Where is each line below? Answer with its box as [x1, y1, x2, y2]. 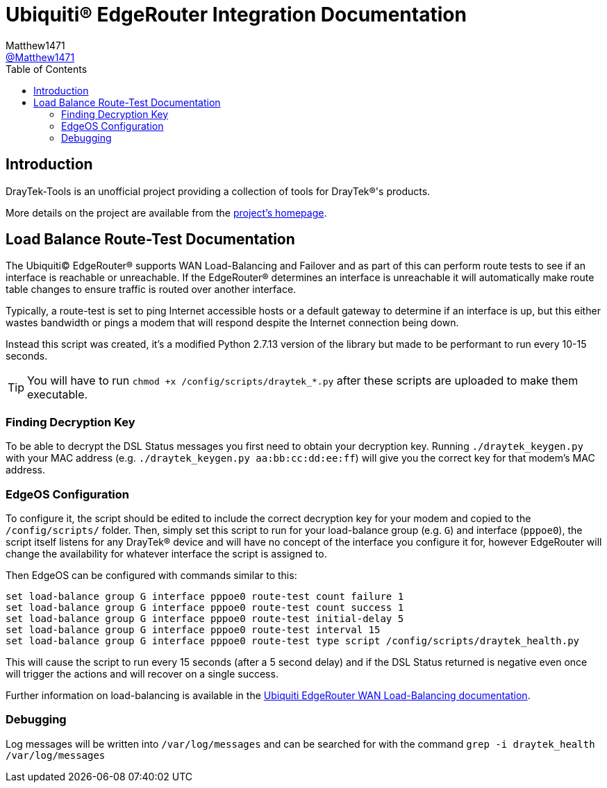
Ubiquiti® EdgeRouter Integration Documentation [6, 3, 467, 26]
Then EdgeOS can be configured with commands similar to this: [6, 569, 297, 581]
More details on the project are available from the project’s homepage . [6, 206, 327, 219]
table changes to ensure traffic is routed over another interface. [6, 283, 297, 296]
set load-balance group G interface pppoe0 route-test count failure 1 [6, 590, 404, 602]
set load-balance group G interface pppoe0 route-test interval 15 [6, 623, 381, 635]
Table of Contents [6, 62, 88, 75]
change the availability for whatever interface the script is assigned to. [6, 547, 327, 560]
